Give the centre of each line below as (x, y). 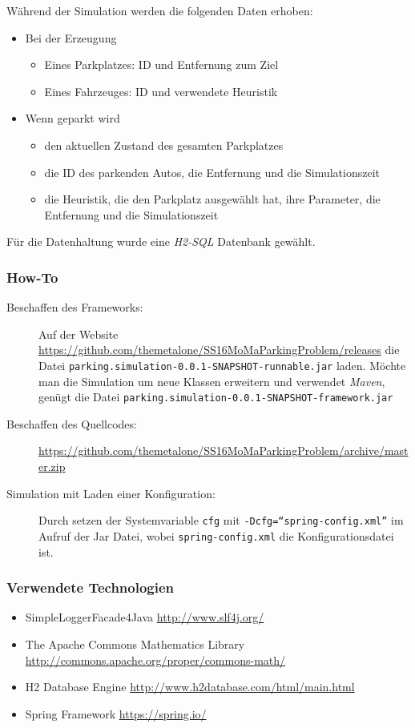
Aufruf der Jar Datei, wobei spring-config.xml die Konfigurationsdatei (216, 535)
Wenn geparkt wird (73, 118)
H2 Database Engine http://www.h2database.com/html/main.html (190, 687)
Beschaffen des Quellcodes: (72, 423)
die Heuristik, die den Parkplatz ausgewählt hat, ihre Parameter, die (212, 199)
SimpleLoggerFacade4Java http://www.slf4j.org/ (145, 617)
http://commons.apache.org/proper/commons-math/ (155, 660)
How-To (32, 277)
